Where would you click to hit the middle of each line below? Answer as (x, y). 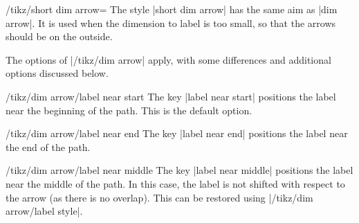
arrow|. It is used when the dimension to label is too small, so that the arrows (171, 23)
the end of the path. (48, 146)
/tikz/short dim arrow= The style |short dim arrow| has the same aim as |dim (172, 9)
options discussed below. (57, 73)
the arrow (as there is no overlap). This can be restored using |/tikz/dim (159, 197)
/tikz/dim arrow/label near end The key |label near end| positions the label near (177, 133)
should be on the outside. (59, 36)
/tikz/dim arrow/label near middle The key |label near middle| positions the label (179, 170)
